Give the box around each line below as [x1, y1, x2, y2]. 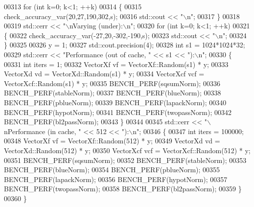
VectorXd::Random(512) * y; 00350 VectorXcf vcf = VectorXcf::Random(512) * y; [4, 145, 251, 155]
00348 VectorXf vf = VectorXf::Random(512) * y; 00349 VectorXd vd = [4, 136, 220, 146]
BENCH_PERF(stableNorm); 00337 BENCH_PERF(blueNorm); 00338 [4, 88, 221, 98]
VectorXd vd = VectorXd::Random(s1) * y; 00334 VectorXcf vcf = [4, 69, 205, 79]
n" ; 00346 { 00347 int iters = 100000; [133, 126, 244, 136]
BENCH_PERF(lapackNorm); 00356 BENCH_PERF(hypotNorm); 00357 [4, 174, 228, 184]
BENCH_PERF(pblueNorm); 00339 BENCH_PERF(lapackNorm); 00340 [4, 97, 227, 107]
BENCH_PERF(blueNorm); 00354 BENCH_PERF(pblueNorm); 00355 [4, 164, 220, 175]
